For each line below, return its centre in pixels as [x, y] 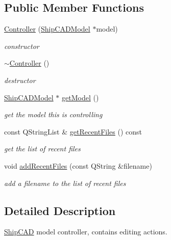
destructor [20, 80]
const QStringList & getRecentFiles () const [73, 131]
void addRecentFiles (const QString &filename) [78, 165]
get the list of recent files [42, 149]
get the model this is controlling [53, 114]
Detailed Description [60, 210]
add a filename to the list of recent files [65, 183]
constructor [22, 46]
